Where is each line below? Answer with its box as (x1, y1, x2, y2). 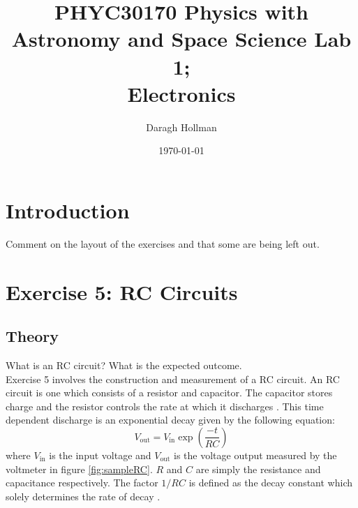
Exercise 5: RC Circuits (6, 277, 238, 306)
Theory (6, 325, 59, 347)
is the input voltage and (49, 447, 151, 462)
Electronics (127, 79, 236, 107)
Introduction (6, 195, 130, 224)
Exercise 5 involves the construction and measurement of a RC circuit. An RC (6, 371, 340, 386)
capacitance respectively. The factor (6, 475, 158, 490)
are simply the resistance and (195, 461, 321, 476)
